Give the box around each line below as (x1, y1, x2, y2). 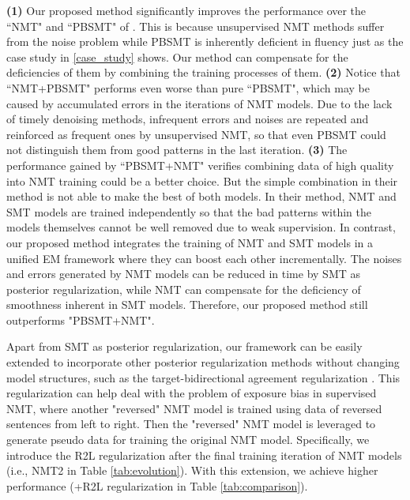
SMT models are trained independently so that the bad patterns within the (6, 203, 371, 220)
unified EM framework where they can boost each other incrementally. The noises (6, 250, 402, 266)
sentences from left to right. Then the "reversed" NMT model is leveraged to (6, 415, 376, 432)
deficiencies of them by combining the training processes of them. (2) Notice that (6, 64, 401, 81)
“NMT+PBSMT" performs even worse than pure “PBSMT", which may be (6, 79, 370, 96)
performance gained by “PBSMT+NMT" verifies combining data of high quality (6, 156, 394, 173)
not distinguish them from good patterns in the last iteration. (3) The (6, 141, 348, 158)
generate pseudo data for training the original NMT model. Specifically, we (6, 431, 370, 448)
